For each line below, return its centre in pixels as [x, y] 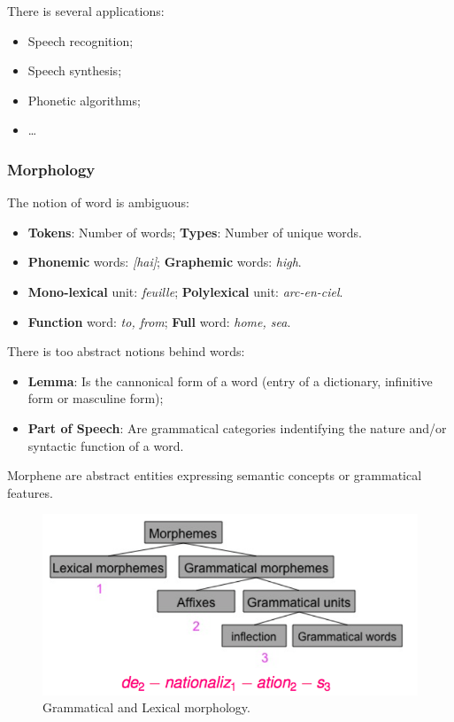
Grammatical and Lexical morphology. [146, 707]
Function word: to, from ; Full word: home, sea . [159, 321]
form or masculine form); [96, 398]
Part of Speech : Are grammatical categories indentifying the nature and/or [237, 427]
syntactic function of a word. [106, 445]
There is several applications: [86, 11]
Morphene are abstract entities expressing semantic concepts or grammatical [215, 475]
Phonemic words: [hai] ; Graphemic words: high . [165, 262]
